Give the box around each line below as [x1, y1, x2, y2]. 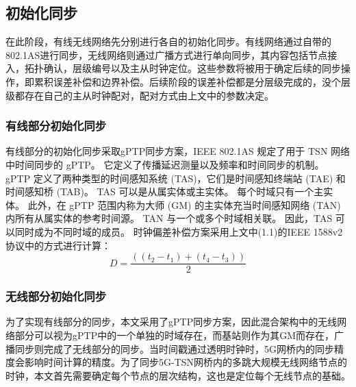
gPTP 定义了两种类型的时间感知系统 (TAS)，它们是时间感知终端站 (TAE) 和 [5, 171, 346, 185]
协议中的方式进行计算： [5, 238, 111, 252]
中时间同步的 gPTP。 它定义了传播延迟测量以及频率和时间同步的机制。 [5, 157, 325, 171]
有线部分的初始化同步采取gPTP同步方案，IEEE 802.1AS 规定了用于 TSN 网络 [5, 144, 351, 158]
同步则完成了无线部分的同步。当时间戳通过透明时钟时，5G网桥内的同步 [14, 341, 334, 355]
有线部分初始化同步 [5, 117, 107, 134]
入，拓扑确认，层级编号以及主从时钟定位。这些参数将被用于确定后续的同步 [5, 61, 341, 75]
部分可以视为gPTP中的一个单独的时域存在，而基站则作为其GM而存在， [14, 328, 335, 342]
